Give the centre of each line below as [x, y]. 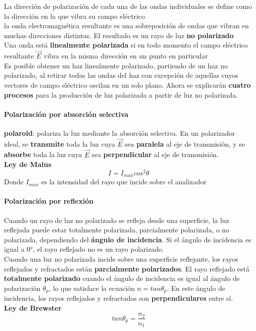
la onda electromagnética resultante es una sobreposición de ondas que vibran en [127, 26]
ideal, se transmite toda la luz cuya [60, 143]
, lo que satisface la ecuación [92, 288]
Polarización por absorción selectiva [66, 114]
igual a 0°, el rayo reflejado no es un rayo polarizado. [84, 249]
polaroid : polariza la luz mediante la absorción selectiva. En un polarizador [120, 133]
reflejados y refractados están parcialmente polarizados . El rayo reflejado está [127, 268]
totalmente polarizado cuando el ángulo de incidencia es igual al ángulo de [122, 278]
